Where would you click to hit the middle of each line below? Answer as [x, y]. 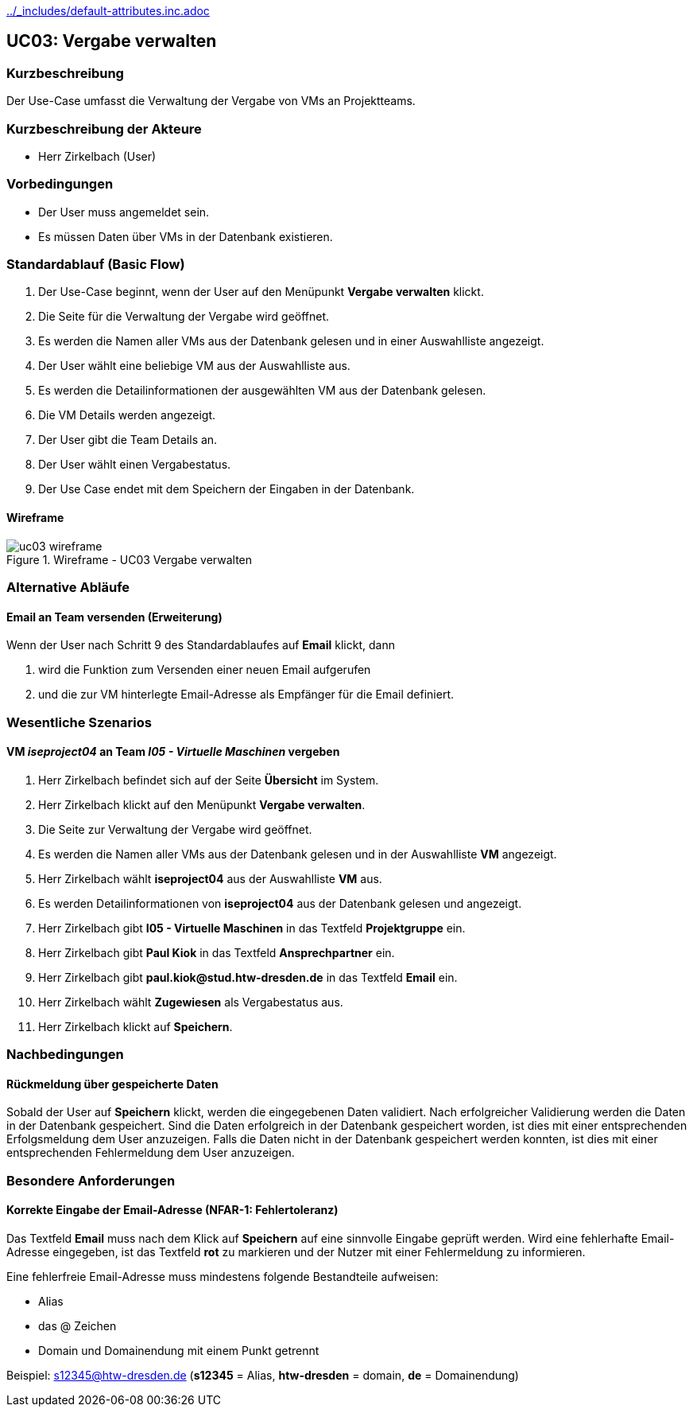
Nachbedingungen [65, 1055]
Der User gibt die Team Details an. [128, 440]
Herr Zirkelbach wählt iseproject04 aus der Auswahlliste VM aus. [210, 878]
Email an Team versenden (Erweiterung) [114, 617]
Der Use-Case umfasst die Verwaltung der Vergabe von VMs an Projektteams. [211, 101]
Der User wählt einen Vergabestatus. [135, 465]
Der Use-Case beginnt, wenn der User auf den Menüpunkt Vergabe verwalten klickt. [261, 292]
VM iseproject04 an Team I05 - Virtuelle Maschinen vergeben [173, 752]
